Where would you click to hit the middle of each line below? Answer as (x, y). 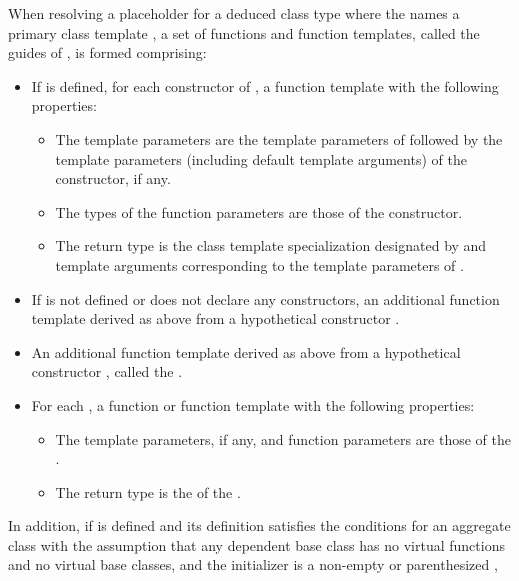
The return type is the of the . (148, 491)
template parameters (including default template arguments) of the (261, 158)
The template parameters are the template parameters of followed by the (279, 138)
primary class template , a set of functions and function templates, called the (244, 32)
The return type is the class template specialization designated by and (271, 245)
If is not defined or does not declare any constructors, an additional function (265, 298)
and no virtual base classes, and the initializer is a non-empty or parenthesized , (253, 564)
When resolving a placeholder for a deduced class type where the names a (234, 13)
